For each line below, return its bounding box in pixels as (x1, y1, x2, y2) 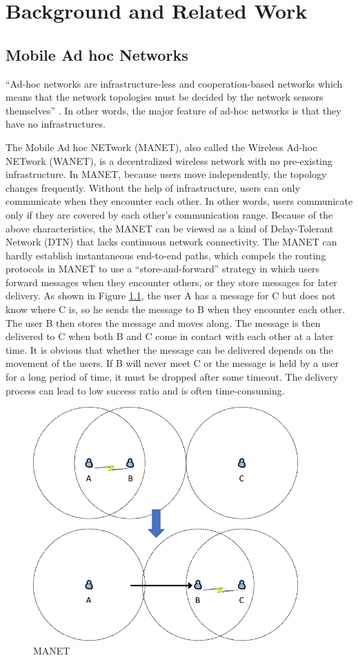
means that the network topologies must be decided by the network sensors (6, 90, 324, 104)
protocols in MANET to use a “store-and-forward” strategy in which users (6, 261, 320, 276)
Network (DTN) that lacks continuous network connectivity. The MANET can (6, 234, 337, 249)
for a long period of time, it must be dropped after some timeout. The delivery (6, 370, 339, 384)
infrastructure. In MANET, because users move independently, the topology (6, 167, 327, 181)
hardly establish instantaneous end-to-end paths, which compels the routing (6, 248, 326, 262)
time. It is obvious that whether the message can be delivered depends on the (6, 342, 333, 357)
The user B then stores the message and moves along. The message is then (6, 315, 321, 330)
